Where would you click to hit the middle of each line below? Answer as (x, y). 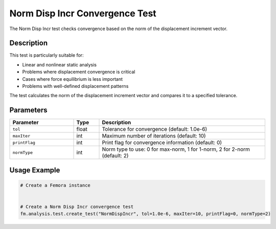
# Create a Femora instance (55, 185)
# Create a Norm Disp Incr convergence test (77, 207)
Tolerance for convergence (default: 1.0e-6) (155, 129)
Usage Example (35, 170)
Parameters (28, 110)
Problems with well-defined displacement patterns (75, 86)
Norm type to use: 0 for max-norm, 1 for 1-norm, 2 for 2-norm (176, 149)
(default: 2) (115, 156)
